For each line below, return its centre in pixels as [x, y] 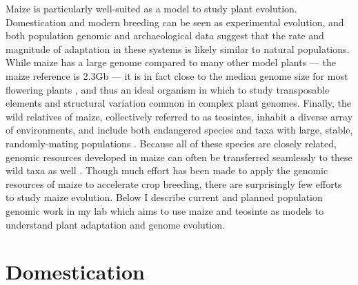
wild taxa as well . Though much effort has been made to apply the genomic [167, 170]
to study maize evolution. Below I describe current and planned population [164, 197]
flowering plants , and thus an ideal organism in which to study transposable [168, 89]
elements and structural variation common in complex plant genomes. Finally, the [179, 103]
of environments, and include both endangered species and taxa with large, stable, [179, 130]
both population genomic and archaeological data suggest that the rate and [165, 35]
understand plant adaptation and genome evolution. [115, 224]
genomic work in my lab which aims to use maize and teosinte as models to [165, 210]
